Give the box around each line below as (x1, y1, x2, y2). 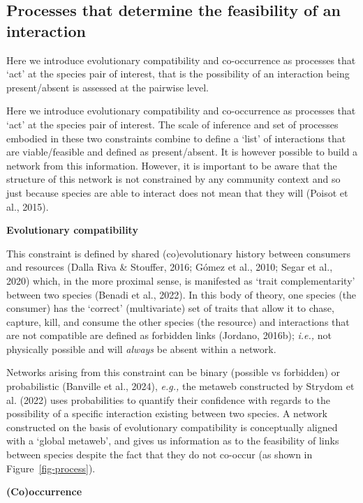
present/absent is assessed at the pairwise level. (6, 80, 209, 94)
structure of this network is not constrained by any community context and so (6, 172, 341, 186)
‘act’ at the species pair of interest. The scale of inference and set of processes (6, 117, 339, 131)
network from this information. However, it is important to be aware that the (6, 158, 337, 172)
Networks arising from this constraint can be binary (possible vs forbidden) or (6, 365, 341, 380)
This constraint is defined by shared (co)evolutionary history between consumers (6, 246, 351, 260)
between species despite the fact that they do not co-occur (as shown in (6, 447, 313, 462)
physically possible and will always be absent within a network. (6, 341, 276, 356)
